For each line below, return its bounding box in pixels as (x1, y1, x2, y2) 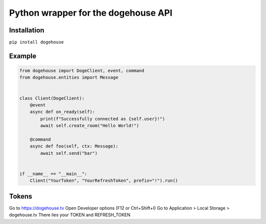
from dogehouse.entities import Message (19, 75, 118, 81)
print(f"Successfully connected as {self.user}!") (40, 116, 165, 121)
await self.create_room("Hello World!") (40, 123, 139, 129)
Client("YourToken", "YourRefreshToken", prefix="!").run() (30, 178, 178, 184)
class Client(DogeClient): (19, 95, 85, 101)
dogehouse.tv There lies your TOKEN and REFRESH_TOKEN (9, 212, 131, 218)
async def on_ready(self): (30, 109, 96, 115)
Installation (9, 26, 44, 34)
